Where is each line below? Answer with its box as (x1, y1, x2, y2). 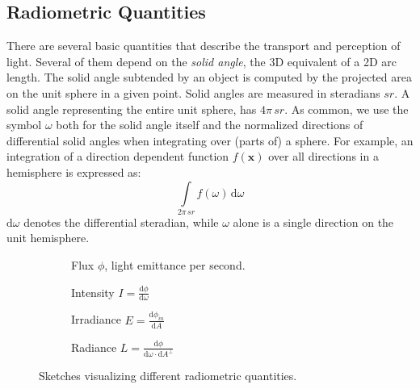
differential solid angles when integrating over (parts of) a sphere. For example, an (6, 132, 414, 148)
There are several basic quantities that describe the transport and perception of (6, 37, 401, 54)
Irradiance (71, 311, 121, 328)
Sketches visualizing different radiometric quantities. (39, 367, 297, 384)
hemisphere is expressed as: (6, 163, 141, 180)
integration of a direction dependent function (6, 148, 229, 165)
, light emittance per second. (104, 257, 246, 274)
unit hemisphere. (6, 229, 90, 246)
